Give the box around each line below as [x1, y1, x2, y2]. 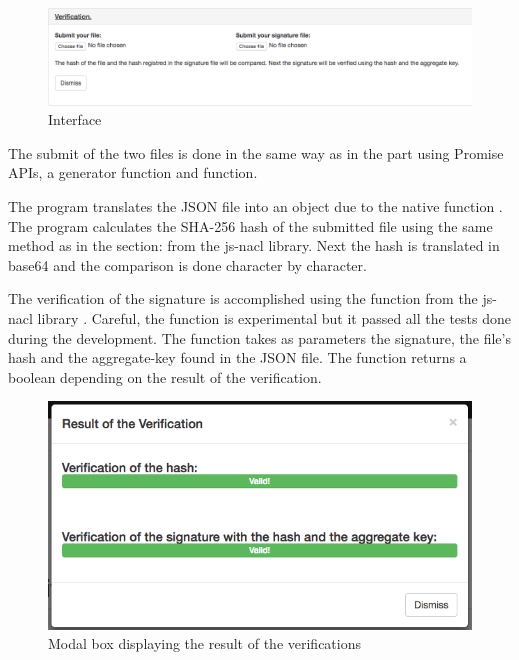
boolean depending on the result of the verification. [8, 366, 322, 387]
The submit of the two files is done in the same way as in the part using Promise [8, 142, 504, 163]
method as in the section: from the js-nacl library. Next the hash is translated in [8, 235, 500, 256]
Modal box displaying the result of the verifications [48, 633, 362, 654]
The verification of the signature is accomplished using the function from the [8, 288, 478, 309]
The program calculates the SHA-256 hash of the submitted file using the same [8, 215, 493, 236]
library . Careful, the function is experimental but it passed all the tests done [37, 308, 512, 329]
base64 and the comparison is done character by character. [8, 254, 367, 275]
